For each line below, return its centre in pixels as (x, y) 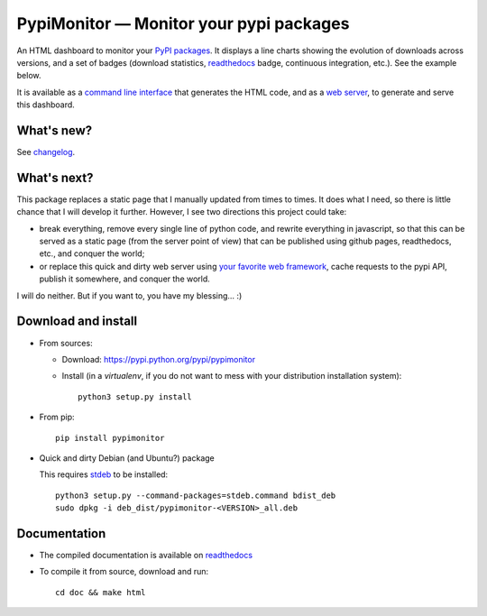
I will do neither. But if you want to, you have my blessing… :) (129, 295)
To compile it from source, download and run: (124, 572)
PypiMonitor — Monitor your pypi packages (183, 23)
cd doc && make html (101, 592)
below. (29, 76)
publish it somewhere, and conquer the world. (125, 279)
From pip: (57, 417)
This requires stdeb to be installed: (104, 474)
